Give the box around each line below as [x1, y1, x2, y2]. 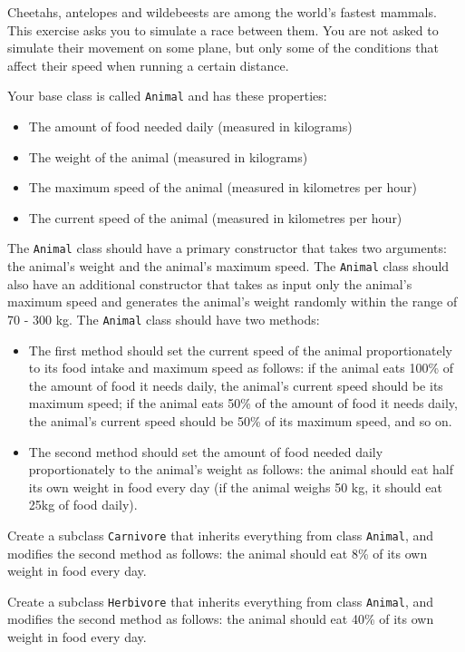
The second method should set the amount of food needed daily [28, 442, 383, 461]
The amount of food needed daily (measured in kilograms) [28, 117, 353, 136]
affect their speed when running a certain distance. [7, 55, 289, 74]
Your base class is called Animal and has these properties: [7, 86, 327, 105]
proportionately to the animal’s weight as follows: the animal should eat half [28, 460, 454, 479]
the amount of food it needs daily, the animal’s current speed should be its [28, 375, 443, 394]
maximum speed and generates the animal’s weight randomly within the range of [7, 292, 458, 311]
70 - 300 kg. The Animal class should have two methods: [7, 309, 320, 328]
